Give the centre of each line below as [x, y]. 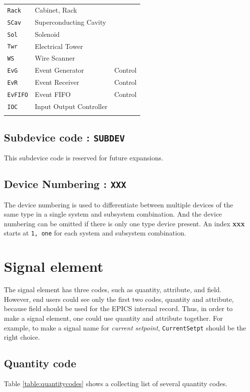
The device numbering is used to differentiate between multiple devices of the [118, 204]
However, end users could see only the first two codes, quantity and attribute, [119, 299]
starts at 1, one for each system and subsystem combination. [95, 233]
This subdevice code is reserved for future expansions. [84, 158]
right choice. [22, 337]
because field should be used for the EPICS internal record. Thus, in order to [118, 308]
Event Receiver [57, 82]
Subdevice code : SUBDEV [64, 137]
